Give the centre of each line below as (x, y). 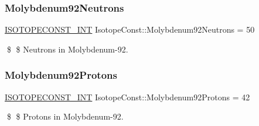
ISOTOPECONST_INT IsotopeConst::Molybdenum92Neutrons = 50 (130, 29)
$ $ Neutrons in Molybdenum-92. (67, 49)
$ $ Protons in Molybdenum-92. (65, 116)
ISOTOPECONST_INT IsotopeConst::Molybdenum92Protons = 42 (127, 97)
